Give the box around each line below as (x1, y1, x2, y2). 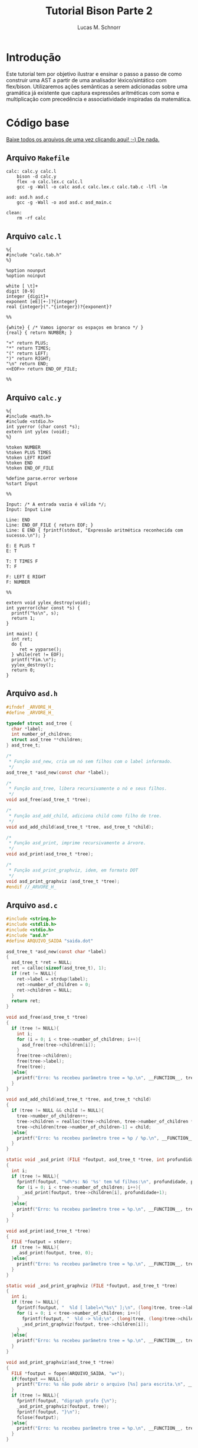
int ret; (11, 636, 33, 642)
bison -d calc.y (16, 173, 57, 180)
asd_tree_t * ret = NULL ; (11, 960, 72, 966)
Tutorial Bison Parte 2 (45, 4, 153, 18)
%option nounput (6, 268, 46, 273)
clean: (6, 210, 22, 216)
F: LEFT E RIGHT (6, 574, 46, 580)
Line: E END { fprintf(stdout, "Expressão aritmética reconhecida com (6, 527, 183, 533)
